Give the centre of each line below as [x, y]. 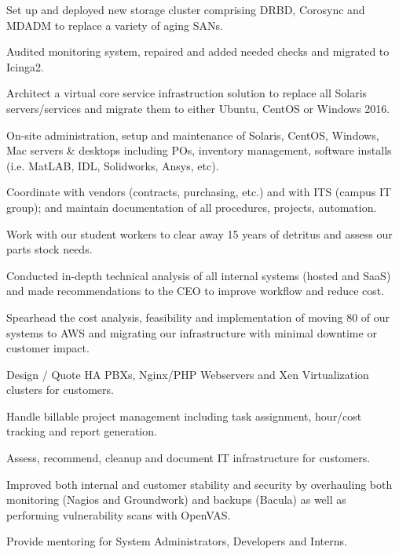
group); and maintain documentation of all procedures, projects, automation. [192, 207]
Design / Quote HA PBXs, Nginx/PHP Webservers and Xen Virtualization [188, 374]
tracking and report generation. [82, 431]
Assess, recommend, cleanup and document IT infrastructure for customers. [189, 458]
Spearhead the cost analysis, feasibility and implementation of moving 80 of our [198, 317]
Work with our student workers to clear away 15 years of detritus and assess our [199, 233]
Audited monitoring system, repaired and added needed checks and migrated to [198, 51]
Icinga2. [25, 66]
